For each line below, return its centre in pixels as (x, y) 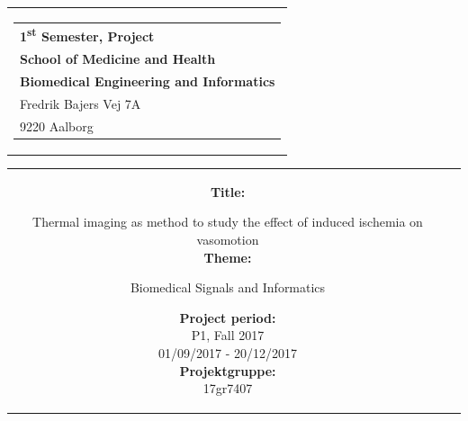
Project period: (228, 317)
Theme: (228, 257)
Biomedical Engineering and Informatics (148, 81)
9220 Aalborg (57, 125)
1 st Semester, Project (87, 35)
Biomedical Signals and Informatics (228, 287)
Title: (228, 191)
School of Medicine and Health (118, 58)
